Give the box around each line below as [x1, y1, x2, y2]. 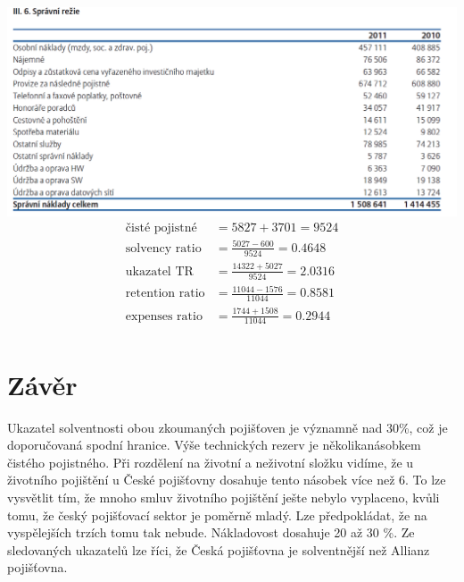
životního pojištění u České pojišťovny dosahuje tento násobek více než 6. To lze [7, 470, 446, 489]
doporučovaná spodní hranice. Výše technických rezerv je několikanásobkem [7, 435, 421, 454]
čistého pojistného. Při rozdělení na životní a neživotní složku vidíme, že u [7, 452, 414, 471]
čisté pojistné [125, 222, 197, 235]
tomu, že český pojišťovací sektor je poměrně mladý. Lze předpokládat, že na [7, 505, 427, 524]
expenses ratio [125, 309, 203, 323]
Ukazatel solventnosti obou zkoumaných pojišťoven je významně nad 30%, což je [7, 418, 448, 436]
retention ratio [125, 287, 205, 300]
